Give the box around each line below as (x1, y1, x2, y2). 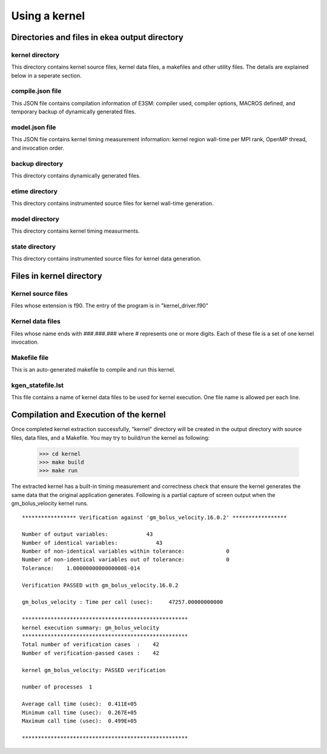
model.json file (11, 123, 56, 132)
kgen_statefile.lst (11, 381, 64, 389)
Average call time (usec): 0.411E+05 (22, 701, 137, 707)
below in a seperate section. (11, 72, 82, 79)
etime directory (11, 187, 58, 195)
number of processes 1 (22, 684, 93, 690)
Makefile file (11, 353, 48, 362)
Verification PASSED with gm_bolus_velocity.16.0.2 (22, 582, 179, 589)
